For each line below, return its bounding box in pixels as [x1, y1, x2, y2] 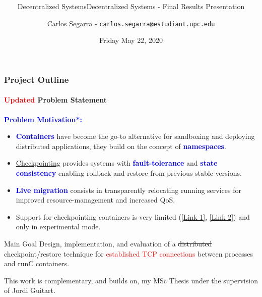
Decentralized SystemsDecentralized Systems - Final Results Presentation [17, 1, 245, 12]
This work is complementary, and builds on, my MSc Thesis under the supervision [4, 275, 258, 285]
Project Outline [4, 73, 69, 85]
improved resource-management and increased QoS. [16, 194, 175, 205]
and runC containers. [4, 258, 69, 269]
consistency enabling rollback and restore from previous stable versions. [16, 168, 242, 178]
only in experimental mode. [16, 221, 101, 232]
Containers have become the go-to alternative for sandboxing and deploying [16, 131, 255, 141]
